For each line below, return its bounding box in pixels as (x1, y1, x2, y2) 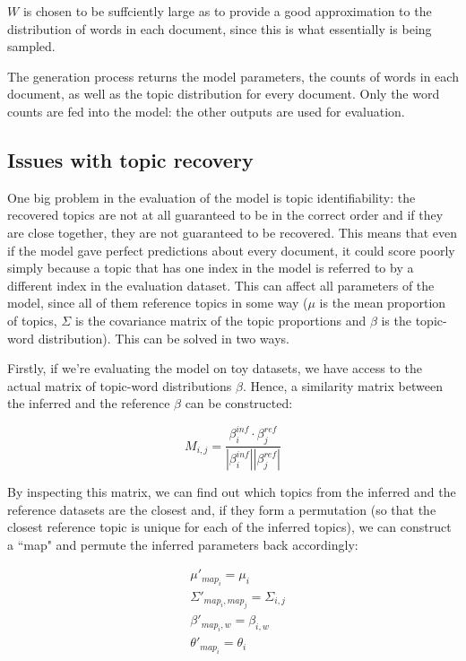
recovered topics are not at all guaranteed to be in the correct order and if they (7, 205, 444, 224)
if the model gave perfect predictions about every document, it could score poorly (7, 240, 455, 259)
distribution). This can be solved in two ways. (38, 328, 289, 347)
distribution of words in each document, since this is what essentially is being (7, 19, 432, 38)
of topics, (7, 310, 57, 329)
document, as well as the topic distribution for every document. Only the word (7, 84, 440, 103)
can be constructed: (185, 394, 293, 413)
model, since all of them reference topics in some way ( (7, 293, 308, 312)
